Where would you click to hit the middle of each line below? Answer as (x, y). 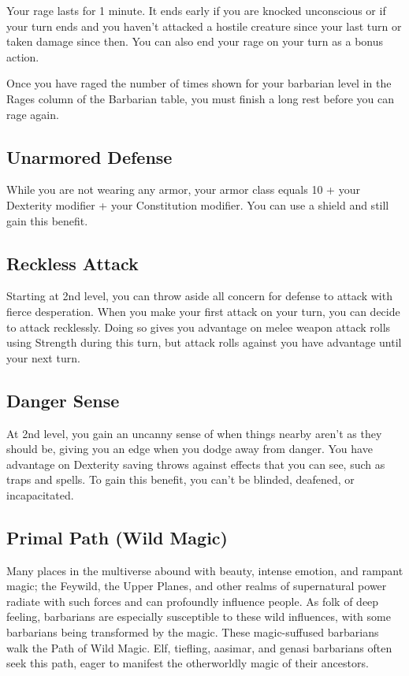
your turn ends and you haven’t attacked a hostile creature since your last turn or (204, 26)
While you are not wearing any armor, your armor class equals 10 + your (183, 189)
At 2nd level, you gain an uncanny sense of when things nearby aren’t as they (194, 433)
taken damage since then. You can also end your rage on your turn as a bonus (195, 41)
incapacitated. (40, 494)
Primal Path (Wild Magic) (117, 537)
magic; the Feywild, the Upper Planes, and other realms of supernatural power (197, 586)
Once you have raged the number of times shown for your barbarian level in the (199, 83)
